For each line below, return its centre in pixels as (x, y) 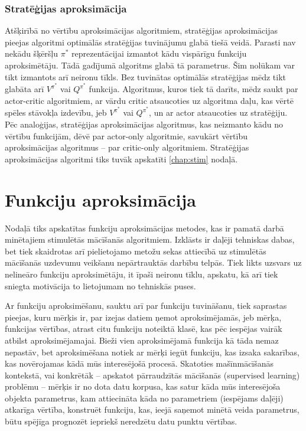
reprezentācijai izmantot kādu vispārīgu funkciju (159, 53)
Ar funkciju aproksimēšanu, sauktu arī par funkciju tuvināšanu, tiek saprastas (146, 306)
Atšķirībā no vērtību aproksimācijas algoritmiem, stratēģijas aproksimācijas (141, 30)
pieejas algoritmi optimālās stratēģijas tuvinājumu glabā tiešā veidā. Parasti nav (150, 42)
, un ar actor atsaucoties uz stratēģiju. (218, 112)
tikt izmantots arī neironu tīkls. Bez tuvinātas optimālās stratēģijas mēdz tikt (145, 76)
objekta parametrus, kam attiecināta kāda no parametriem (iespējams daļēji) (144, 398)
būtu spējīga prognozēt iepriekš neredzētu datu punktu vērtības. (121, 421)
